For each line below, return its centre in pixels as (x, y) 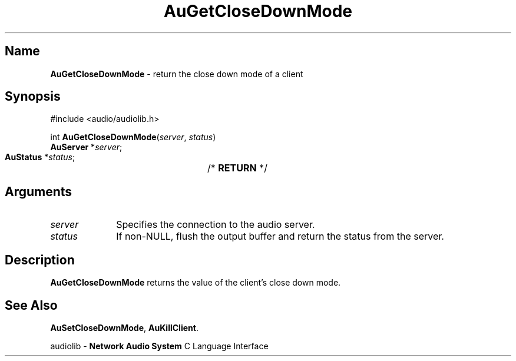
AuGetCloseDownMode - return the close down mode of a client (177, 74)
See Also (31, 305)
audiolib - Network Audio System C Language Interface (159, 346)
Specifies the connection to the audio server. (216, 225)
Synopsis (33, 97)
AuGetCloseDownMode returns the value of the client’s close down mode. (196, 283)
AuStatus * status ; (40, 157)
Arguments (39, 191)
